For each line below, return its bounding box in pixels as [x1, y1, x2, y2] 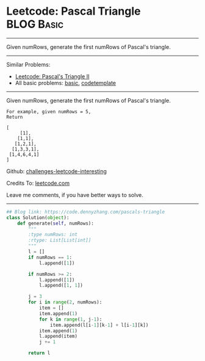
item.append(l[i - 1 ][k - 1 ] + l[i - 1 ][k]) [49, 322, 149, 328]
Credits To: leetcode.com [6, 179, 70, 187]
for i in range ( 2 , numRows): [28, 299, 103, 305]
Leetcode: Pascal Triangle [6, 4, 141, 18]
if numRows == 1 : [28, 254, 72, 261]
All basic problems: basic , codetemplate [15, 79, 116, 86]
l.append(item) [38, 333, 78, 340]
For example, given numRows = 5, [6, 108, 92, 114]
